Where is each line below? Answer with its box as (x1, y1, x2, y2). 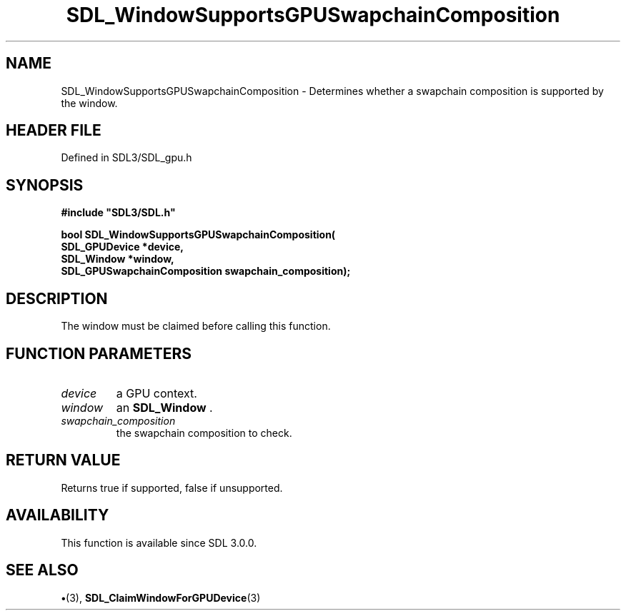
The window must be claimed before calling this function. (61, 320, 331, 333)
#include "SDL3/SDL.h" (61, 206, 176, 219)
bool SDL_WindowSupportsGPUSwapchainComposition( (61, 228, 336, 241)
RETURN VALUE (6, 451, 121, 470)
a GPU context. (116, 385, 197, 400)
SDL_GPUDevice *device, (61, 241, 184, 253)
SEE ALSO (6, 561, 79, 580)
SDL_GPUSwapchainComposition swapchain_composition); (61, 265, 351, 278)
